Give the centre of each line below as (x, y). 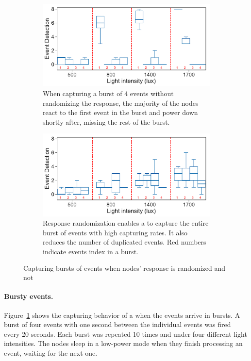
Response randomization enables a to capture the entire (126, 223)
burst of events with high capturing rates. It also (115, 232)
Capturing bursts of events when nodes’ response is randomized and (125, 268)
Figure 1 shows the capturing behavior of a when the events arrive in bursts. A (122, 315)
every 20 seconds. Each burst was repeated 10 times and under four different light (125, 334)
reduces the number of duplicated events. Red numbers (125, 242)
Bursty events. (29, 296)
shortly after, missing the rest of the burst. (106, 122)
